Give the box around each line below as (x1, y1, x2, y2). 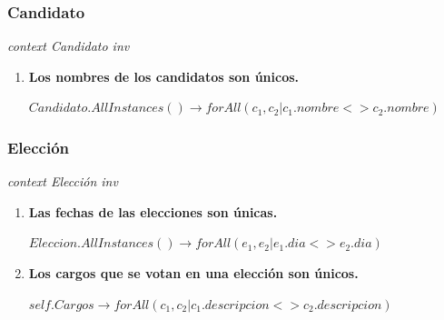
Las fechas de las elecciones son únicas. (28, 202, 278, 221)
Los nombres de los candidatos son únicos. (28, 66, 300, 85)
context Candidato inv (7, 36, 130, 55)
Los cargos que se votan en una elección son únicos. (28, 264, 359, 282)
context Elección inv (7, 172, 118, 191)
